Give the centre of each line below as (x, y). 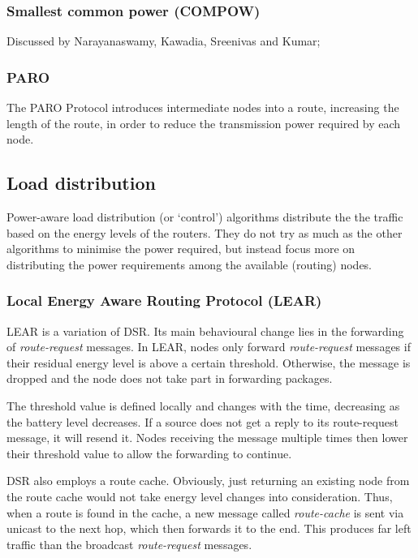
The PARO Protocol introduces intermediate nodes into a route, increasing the (203, 107)
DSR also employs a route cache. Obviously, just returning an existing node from (208, 481)
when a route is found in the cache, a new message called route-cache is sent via (205, 512)
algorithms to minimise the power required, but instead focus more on (181, 249)
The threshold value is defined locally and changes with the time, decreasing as (203, 405)
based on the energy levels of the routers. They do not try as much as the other (205, 232)
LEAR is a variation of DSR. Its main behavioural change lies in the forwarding (205, 331)
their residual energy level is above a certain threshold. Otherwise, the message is (209, 362)
